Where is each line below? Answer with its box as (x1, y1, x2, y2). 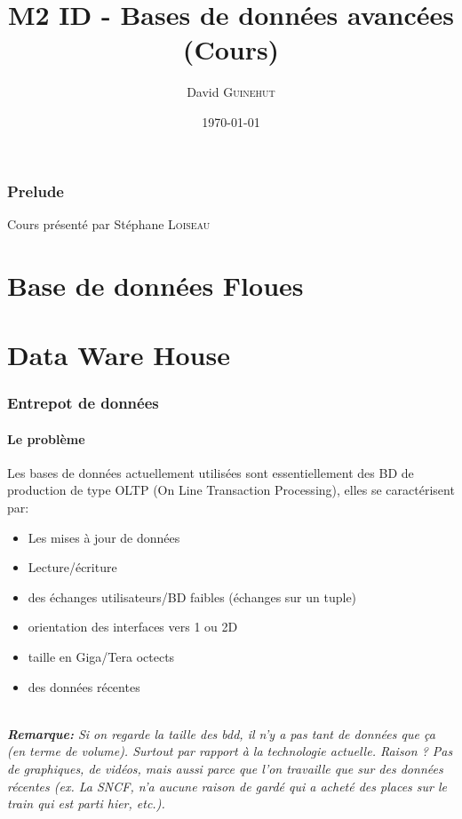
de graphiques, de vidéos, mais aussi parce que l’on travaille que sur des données (7, 759, 443, 777)
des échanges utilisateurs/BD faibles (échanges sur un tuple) (28, 587, 357, 606)
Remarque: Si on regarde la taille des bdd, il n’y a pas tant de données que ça (7, 724, 435, 743)
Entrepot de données (7, 392, 159, 414)
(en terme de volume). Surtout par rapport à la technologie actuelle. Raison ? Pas (7, 742, 453, 760)
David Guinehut (187, 83, 275, 101)
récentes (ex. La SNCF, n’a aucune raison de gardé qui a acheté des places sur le (7, 776, 448, 795)
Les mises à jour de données (28, 528, 180, 546)
